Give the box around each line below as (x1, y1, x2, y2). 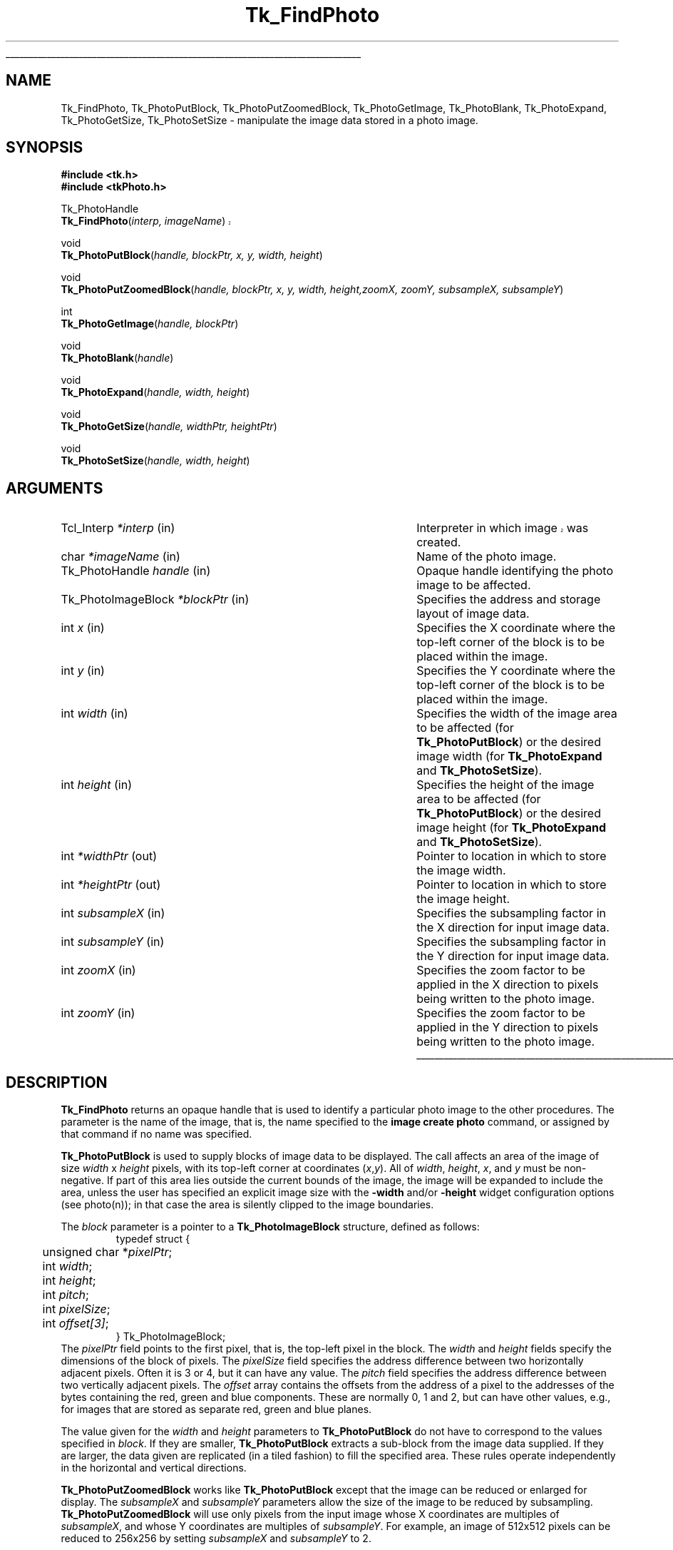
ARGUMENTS (6, 479, 103, 497)
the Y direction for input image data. (416, 949, 610, 964)
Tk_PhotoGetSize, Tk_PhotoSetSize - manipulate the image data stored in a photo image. (61, 113, 478, 126)
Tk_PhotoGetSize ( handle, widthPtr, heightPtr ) (61, 420, 277, 433)
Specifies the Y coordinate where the (416, 663, 616, 678)
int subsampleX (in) (61, 906, 165, 921)
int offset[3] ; (42, 1316, 109, 1331)
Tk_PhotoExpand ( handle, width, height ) (61, 386, 250, 399)
